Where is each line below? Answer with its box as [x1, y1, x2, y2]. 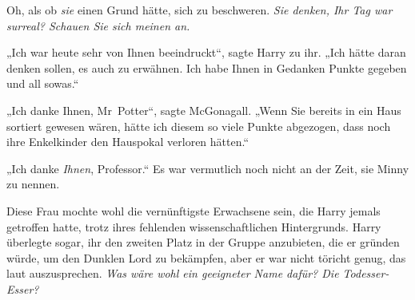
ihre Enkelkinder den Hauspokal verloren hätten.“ [6, 133, 249, 150]
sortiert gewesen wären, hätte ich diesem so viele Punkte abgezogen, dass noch [6, 117, 391, 134]
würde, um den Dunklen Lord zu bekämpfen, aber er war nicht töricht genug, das [6, 249, 406, 266]
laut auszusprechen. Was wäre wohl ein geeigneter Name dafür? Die [6, 265, 339, 282]
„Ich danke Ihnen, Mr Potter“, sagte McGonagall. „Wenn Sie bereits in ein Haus [6, 101, 401, 118]
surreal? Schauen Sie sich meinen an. [6, 17, 190, 34]
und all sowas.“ [6, 75, 79, 92]
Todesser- [342, 265, 389, 282]
